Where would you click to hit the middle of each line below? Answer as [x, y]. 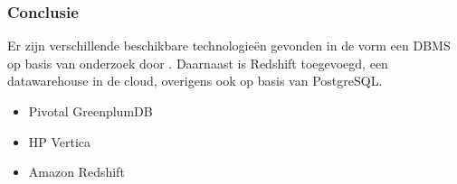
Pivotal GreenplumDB [90, 111]
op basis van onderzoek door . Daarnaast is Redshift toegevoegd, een [198, 63]
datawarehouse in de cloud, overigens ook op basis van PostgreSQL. [195, 81]
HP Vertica [60, 141]
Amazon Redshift [76, 172]
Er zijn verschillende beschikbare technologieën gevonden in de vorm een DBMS [229, 46]
